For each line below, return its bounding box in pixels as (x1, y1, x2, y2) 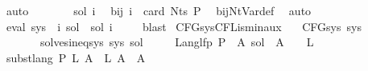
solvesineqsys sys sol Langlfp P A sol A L (39, 34, 314, 50)
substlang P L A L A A (6, 49, 146, 65)
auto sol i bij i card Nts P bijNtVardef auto (6, 2, 312, 18)
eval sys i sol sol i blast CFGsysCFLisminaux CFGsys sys (6, 18, 362, 34)
